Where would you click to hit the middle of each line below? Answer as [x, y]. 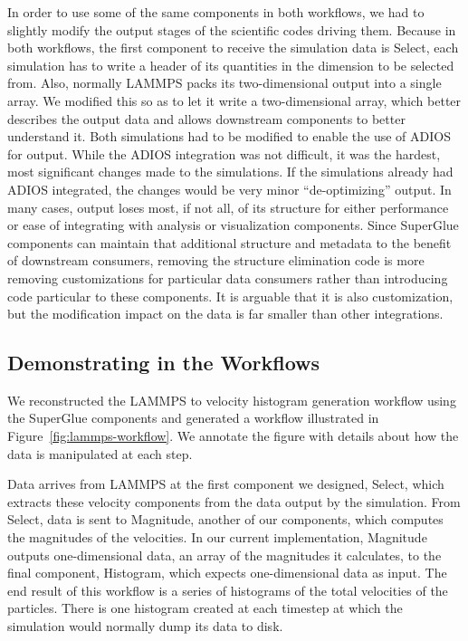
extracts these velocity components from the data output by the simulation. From [234, 501]
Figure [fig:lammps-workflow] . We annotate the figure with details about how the [233, 436]
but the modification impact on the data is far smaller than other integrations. [225, 314]
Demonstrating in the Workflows [164, 363]
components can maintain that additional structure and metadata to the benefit [229, 242]
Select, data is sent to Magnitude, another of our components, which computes [225, 519]
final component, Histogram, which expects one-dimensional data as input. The [227, 573]
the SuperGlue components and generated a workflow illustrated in [193, 418]
